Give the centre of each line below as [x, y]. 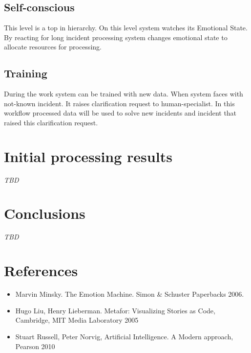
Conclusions [45, 213]
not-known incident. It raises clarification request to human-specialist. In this [119, 103]
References [41, 271]
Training [26, 73]
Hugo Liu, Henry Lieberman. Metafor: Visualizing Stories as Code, [115, 310]
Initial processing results [88, 156]
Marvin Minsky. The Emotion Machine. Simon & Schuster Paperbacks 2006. [130, 294]
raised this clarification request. [51, 122]
